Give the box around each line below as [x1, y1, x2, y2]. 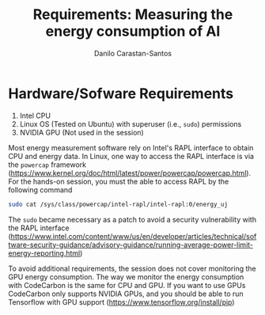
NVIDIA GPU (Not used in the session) [19, 127, 144, 137]
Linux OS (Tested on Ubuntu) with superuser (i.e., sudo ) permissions [19, 119, 242, 128]
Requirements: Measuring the [32, 6, 233, 24]
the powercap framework [8, 160, 87, 169]
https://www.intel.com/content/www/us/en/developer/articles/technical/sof [10, 231, 257, 241]
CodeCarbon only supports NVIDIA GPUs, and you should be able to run [8, 289, 244, 298]
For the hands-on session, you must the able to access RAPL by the [8, 176, 229, 186]
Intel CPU [19, 111, 51, 120]
